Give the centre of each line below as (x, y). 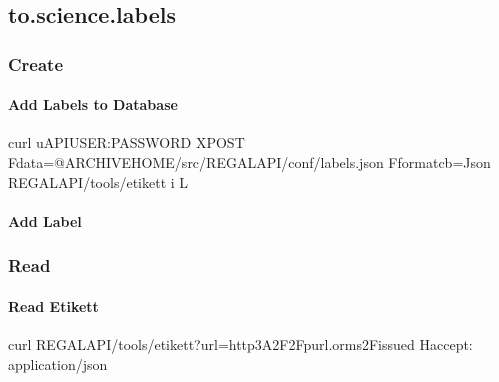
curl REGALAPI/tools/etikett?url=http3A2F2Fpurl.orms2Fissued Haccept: (240, 344)
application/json (58, 363)
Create (36, 63)
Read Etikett (53, 305)
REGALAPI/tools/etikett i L (98, 181)
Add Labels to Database (93, 104)
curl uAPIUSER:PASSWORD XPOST (126, 142)
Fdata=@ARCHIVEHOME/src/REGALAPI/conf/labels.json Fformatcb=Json (249, 162)
